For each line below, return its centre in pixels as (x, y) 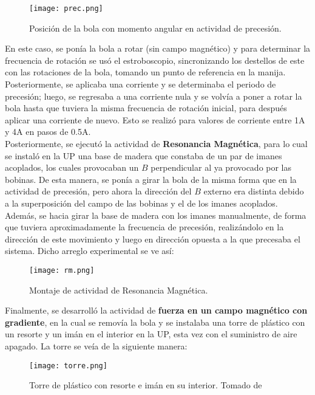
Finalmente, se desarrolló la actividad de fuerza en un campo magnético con (156, 310)
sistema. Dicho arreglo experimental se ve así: (90, 251)
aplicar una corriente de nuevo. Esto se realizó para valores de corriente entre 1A (155, 119)
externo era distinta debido (254, 191)
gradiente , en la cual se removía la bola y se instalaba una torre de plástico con (155, 322)
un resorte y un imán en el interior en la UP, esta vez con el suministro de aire (151, 334)
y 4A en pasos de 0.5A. (48, 132)
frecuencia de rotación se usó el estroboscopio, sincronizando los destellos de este (155, 60)
